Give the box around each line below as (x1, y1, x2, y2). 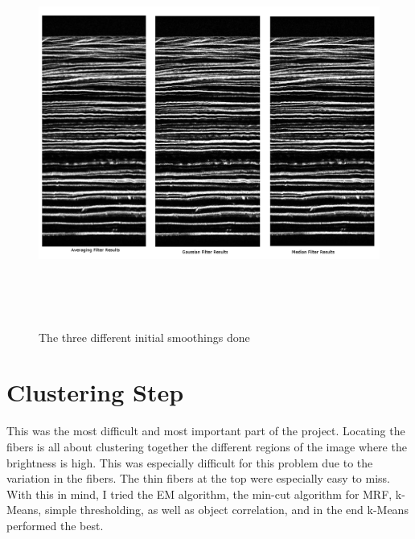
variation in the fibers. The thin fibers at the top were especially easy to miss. (6, 470, 390, 487)
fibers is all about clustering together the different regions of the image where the (6, 438, 407, 455)
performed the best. (6, 516, 104, 533)
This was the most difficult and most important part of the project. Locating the (6, 422, 405, 439)
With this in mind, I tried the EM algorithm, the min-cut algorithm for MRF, (6, 485, 392, 502)
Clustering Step (6, 376, 184, 409)
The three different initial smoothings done (39, 328, 250, 345)
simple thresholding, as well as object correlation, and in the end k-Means (44, 501, 409, 518)
